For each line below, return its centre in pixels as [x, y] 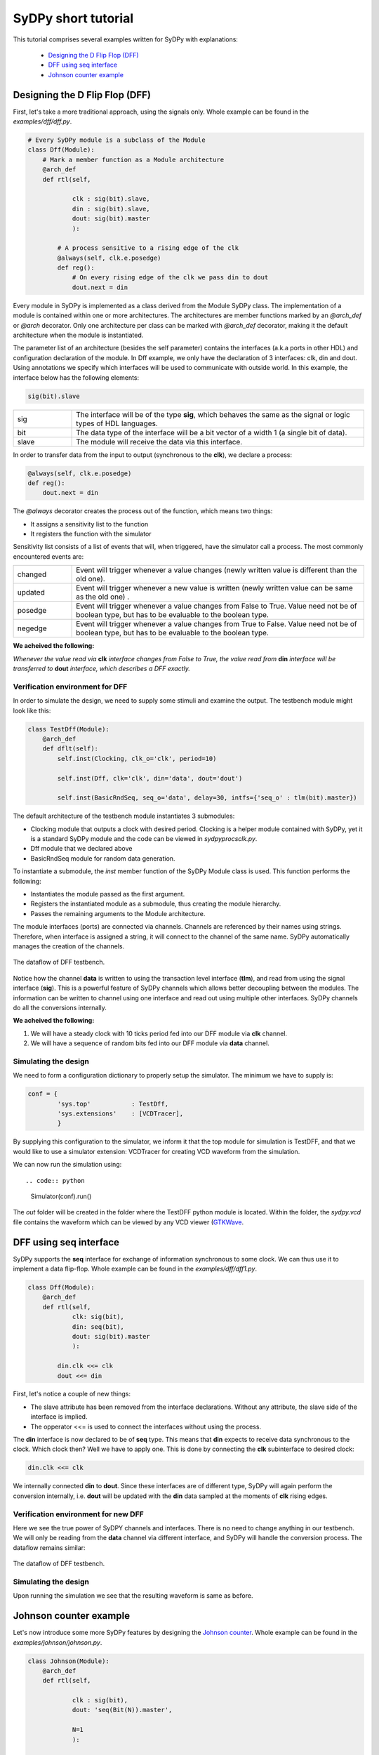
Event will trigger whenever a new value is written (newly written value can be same [215, 588]
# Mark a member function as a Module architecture [133, 159]
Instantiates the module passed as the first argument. [108, 894]
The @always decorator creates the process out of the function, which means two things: [143, 511]
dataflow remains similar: [49, 1547]
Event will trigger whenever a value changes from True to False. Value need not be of [217, 624]
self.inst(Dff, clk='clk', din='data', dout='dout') [150, 778]
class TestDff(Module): [69, 729]
